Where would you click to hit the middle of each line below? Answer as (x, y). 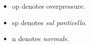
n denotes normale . (41, 38)
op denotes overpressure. (49, 6)
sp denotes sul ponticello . (49, 22)
